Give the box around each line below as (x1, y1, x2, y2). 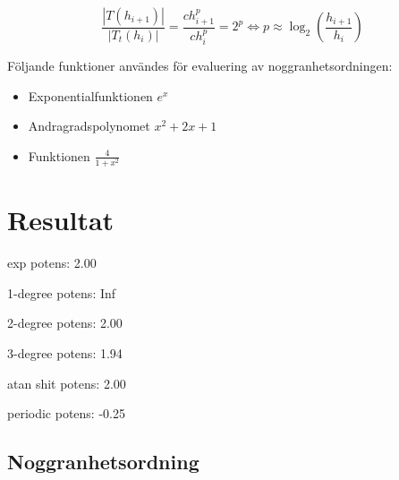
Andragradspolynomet (28, 116, 150, 135)
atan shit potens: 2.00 (7, 373, 126, 392)
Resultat (7, 201, 115, 238)
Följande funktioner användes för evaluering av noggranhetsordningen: (7, 56, 393, 75)
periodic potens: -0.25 (7, 404, 125, 423)
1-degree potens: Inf (7, 283, 116, 302)
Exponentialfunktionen (28, 86, 153, 105)
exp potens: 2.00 (7, 253, 97, 272)
